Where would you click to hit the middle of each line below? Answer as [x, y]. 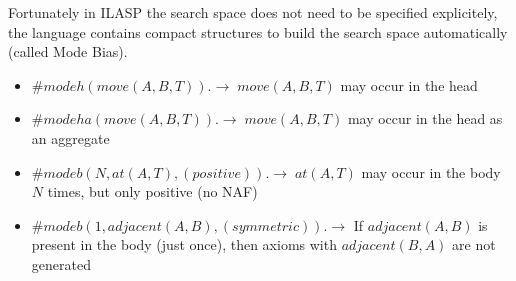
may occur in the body [431, 171]
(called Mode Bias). [68, 51]
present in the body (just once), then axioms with [184, 244]
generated [61, 263]
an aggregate [70, 137]
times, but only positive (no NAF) [152, 191]
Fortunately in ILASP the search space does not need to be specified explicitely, [253, 12]
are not [474, 244]
